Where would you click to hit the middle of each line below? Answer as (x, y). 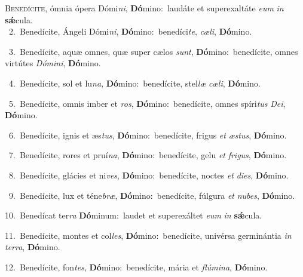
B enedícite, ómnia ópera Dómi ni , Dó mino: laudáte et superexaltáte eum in (144, 8)
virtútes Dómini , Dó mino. (53, 63)
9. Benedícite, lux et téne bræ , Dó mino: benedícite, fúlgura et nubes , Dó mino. (152, 195)
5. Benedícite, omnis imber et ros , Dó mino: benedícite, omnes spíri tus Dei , (147, 103)
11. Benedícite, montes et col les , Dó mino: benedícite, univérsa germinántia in (148, 235)
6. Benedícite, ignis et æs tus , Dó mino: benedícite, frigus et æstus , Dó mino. (148, 135)
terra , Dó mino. (33, 247)
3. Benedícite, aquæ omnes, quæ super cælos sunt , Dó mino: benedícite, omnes (153, 51)
